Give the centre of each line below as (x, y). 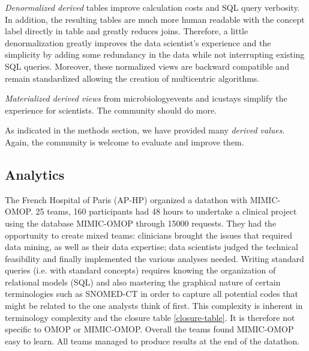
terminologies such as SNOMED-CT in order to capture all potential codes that (151, 294)
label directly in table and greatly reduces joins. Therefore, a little (127, 31)
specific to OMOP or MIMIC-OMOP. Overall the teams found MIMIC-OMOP (149, 329)
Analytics (35, 174)
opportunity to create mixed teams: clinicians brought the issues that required (148, 235)
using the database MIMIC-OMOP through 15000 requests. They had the (141, 223)
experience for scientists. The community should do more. (111, 110)
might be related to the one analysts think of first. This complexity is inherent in (154, 306)
